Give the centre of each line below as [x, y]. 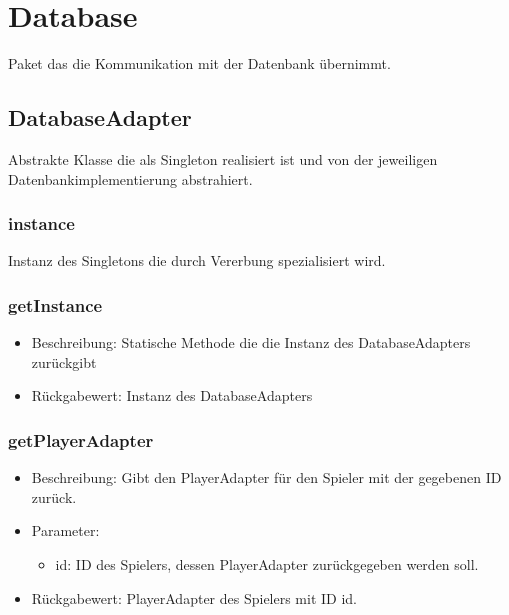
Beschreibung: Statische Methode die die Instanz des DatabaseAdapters [251, 342]
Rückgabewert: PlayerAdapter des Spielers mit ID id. [194, 597]
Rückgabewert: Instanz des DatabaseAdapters [172, 395]
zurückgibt [64, 361]
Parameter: [65, 530]
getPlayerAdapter [81, 439]
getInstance [55, 304]
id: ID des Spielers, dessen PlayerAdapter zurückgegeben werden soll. [267, 563]
